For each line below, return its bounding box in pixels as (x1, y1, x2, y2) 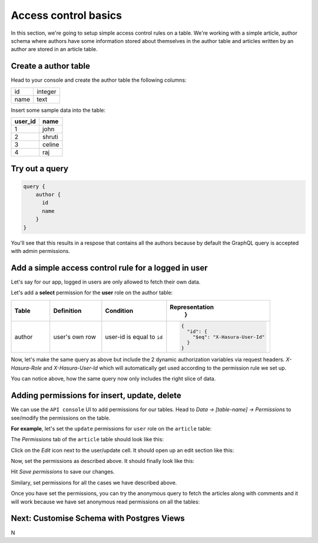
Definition (53, 307, 82, 315)
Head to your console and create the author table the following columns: (11, 76, 187, 84)
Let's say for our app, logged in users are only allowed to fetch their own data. (11, 278, 201, 285)
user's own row (53, 333, 97, 341)
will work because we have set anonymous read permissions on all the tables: (11, 498, 200, 505)
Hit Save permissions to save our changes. (11, 468, 115, 475)
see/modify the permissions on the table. (11, 414, 111, 421)
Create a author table (11, 61, 91, 71)
